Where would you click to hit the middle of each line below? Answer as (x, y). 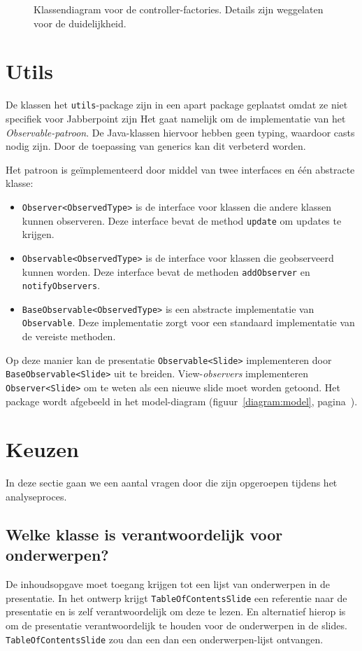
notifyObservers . (61, 285)
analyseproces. (36, 496)
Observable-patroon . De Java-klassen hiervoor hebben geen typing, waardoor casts (180, 132)
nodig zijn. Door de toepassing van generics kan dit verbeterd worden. (156, 146)
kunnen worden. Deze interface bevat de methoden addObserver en (166, 271)
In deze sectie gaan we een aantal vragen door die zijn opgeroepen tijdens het (172, 483)
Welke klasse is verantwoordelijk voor (144, 534)
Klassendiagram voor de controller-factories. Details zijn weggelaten (179, 9)
